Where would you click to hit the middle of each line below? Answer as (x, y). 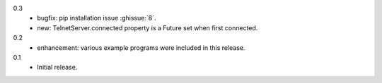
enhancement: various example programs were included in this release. (141, 47)
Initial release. (57, 68)
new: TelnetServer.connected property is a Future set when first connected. (147, 27)
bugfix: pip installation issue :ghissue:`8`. (97, 18)
